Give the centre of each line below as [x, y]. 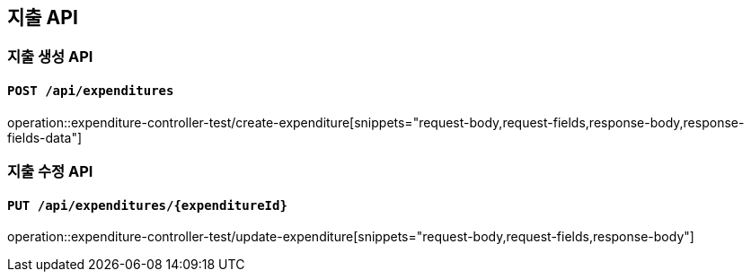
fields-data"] [45, 137]
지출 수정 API [50, 172]
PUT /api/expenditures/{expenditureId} [147, 205]
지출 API [43, 17]
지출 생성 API [50, 57]
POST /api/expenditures [91, 91]
